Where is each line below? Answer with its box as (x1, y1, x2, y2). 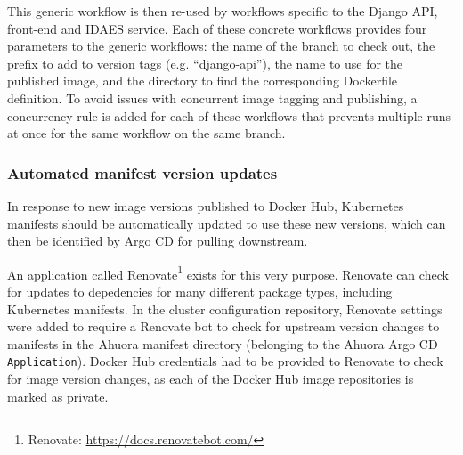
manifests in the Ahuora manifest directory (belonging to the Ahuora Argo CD (7, 334, 438, 353)
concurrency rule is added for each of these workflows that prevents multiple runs (7, 106, 451, 125)
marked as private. (7, 386, 109, 405)
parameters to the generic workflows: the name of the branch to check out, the (7, 37, 435, 55)
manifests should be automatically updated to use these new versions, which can (7, 214, 446, 232)
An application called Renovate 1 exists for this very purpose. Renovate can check (7, 262, 449, 283)
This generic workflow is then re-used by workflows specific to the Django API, (7, 2, 438, 20)
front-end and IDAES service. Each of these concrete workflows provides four (7, 19, 427, 37)
